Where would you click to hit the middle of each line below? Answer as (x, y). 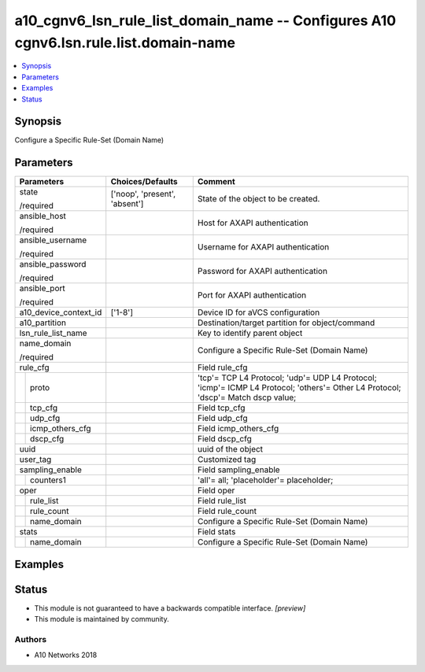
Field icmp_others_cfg (238, 429)
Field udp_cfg (222, 419)
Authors (31, 640)
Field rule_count (227, 511)
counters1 (48, 480)
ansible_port (42, 289)
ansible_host (43, 216)
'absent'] (127, 204)
